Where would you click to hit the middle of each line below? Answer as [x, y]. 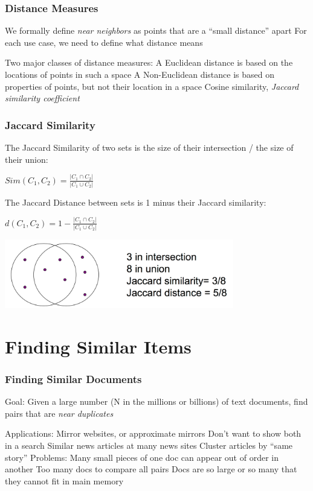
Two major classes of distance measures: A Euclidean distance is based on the [149, 62]
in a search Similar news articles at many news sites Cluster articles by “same [149, 445]
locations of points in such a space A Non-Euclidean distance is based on [140, 74]
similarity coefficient [42, 98]
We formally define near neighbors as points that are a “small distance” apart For [156, 30]
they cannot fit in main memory [64, 480]
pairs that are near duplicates [59, 413]
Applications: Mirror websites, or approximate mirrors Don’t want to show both [153, 433]
